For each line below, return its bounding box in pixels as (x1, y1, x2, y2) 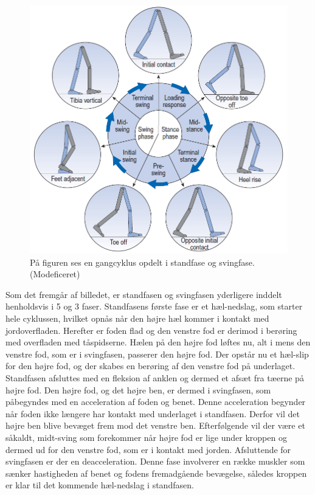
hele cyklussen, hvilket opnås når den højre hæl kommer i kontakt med (5, 312, 269, 325)
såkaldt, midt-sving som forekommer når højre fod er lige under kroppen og (5, 431, 287, 443)
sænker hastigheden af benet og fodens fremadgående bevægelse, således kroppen (5, 466, 307, 479)
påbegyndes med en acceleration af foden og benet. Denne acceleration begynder (5, 395, 306, 408)
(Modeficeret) (30, 268, 80, 280)
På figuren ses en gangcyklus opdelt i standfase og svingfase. (30, 255, 255, 268)
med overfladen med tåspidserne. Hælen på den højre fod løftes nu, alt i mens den (5, 336, 311, 348)
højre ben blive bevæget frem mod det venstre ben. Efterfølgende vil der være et (5, 419, 305, 432)
